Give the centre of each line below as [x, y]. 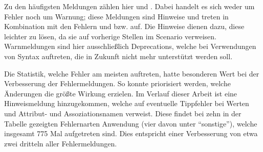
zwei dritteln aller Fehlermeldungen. [61, 143]
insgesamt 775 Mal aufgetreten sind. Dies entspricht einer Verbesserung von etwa [131, 133]
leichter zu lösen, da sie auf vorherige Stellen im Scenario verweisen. [110, 36]
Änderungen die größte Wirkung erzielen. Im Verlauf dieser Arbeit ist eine [121, 93]
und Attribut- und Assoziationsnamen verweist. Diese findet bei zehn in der [123, 113]
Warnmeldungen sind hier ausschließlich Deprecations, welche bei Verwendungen [130, 46]
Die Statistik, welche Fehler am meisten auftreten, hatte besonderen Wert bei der [132, 73]
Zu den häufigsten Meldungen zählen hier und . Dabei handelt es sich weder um [129, 6]
